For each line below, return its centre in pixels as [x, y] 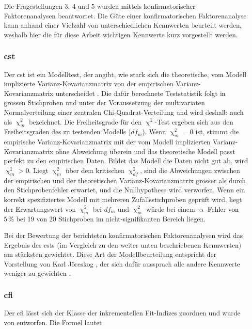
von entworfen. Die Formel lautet [53, 322]
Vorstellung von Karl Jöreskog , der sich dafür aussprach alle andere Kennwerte [122, 263]
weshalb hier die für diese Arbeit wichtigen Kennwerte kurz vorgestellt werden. [121, 34]
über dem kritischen [95, 170]
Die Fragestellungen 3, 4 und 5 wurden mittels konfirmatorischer [100, 6]
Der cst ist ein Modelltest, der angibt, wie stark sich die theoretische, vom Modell [125, 74]
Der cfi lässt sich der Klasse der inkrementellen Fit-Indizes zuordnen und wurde [122, 313]
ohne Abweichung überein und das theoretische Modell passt [145, 151]
